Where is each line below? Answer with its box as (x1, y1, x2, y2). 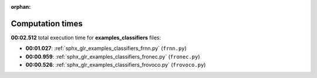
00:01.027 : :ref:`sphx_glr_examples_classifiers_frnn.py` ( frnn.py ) (25, 45, 187, 52)
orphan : (11, 4, 31, 10)
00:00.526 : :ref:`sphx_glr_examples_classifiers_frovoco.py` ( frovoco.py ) (25, 62, 206, 69)
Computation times (11, 18, 83, 29)
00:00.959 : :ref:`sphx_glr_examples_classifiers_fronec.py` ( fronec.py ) (25, 53, 200, 60)
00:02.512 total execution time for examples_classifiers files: (11, 34, 161, 41)
